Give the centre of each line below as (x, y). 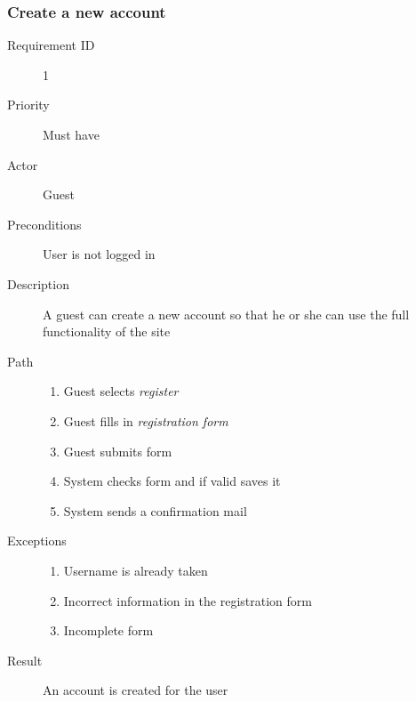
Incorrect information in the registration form (188, 600)
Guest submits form (118, 451)
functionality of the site (107, 331)
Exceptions (37, 541)
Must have (71, 134)
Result (25, 660)
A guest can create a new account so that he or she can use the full (226, 314)
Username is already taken (136, 570)
